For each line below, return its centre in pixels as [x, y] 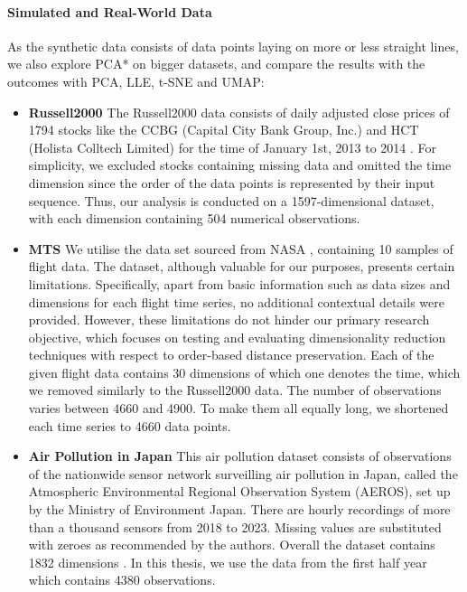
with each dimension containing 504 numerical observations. [194, 218]
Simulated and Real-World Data [110, 11]
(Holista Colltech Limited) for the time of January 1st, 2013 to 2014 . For [232, 147]
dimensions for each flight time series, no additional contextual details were [236, 301]
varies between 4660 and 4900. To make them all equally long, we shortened [238, 408]
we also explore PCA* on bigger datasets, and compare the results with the [216, 64]
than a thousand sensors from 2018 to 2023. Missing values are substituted [235, 526]
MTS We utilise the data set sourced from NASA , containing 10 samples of [241, 248]
